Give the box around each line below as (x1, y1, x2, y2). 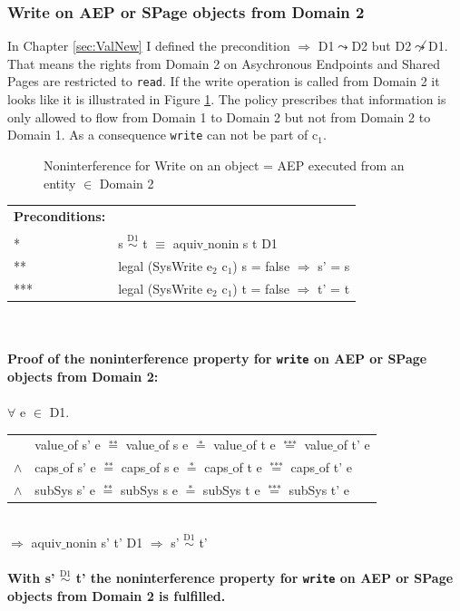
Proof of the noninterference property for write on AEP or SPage (7, 349, 427, 368)
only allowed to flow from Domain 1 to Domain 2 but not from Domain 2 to (7, 107, 431, 126)
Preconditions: (14, 206, 106, 225)
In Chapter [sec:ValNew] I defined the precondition (7, 36, 290, 55)
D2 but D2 (351, 36, 412, 55)
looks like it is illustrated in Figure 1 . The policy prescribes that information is (7, 90, 446, 109)
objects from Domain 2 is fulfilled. (7, 586, 226, 605)
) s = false (232, 257, 290, 275)
